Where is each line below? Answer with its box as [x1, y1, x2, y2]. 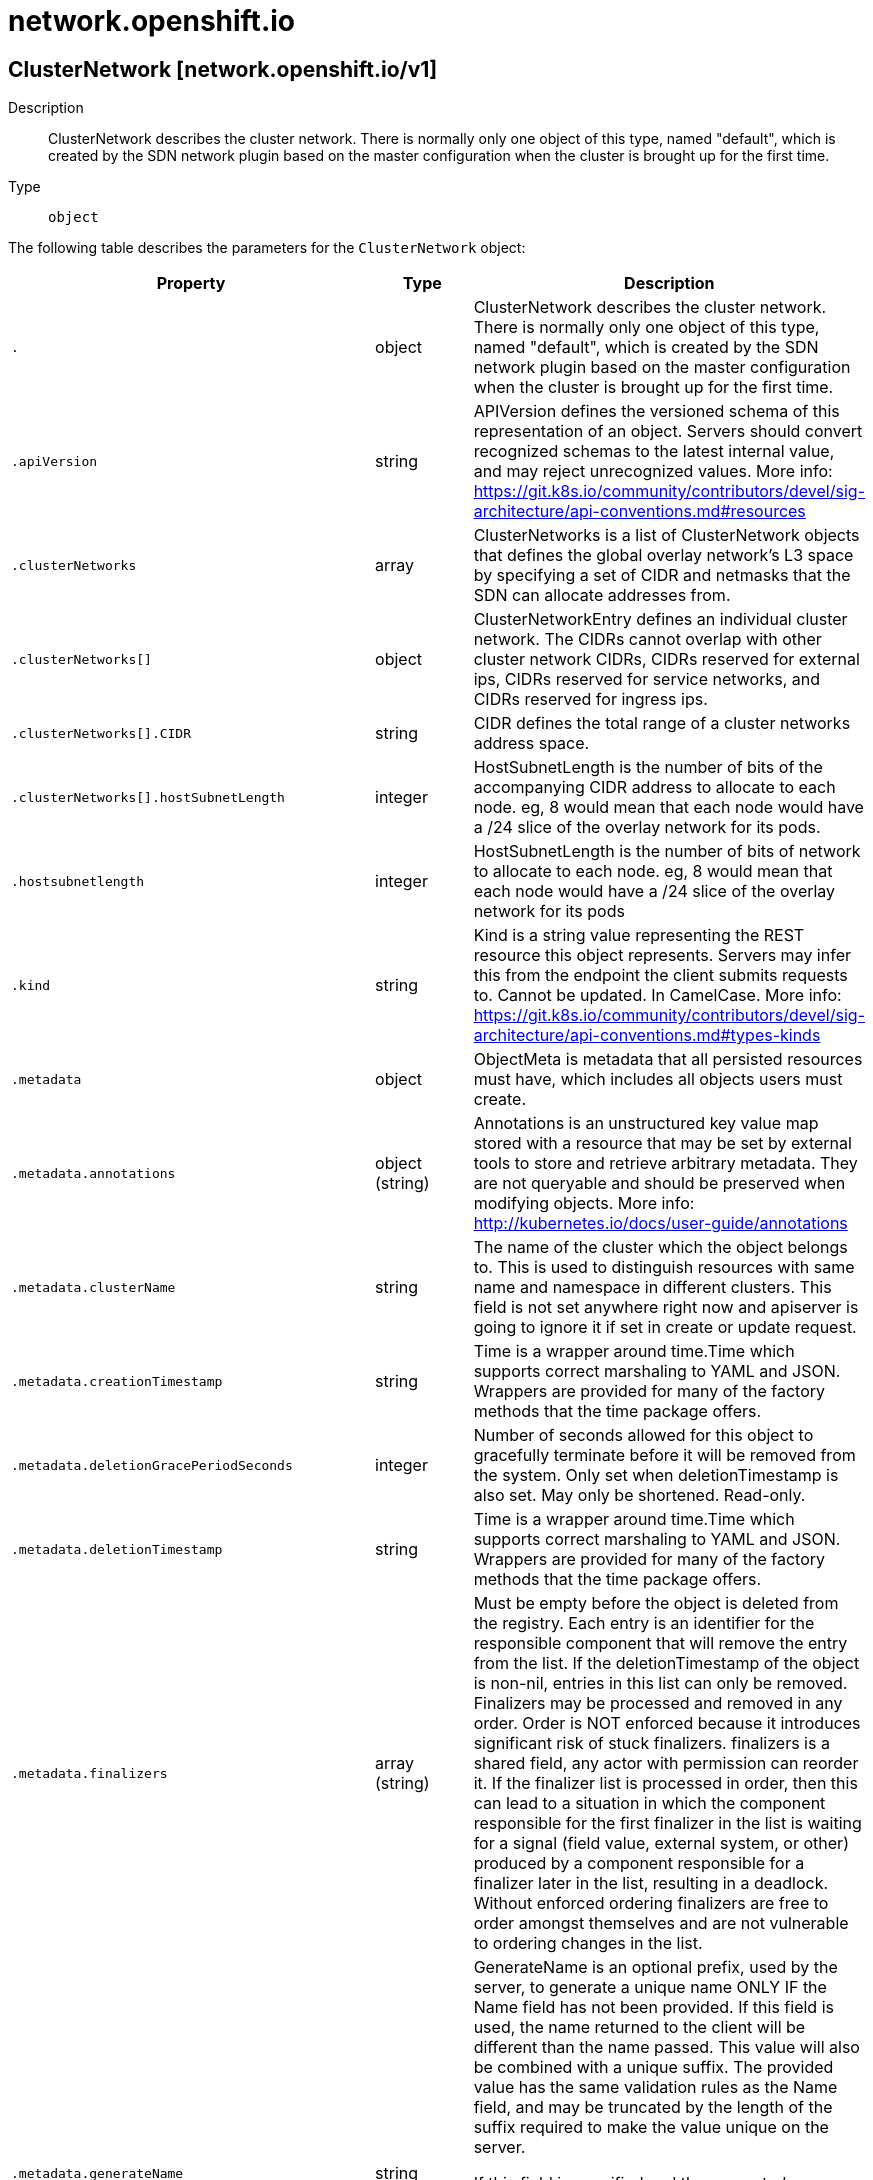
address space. [473, 733, 590, 754]
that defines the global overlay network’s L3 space [473, 545, 854, 566]
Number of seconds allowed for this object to [473, 1425, 814, 1446]
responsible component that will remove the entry [473, 1633, 848, 1654]
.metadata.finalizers [11, 1765, 168, 1781]
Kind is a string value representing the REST [473, 925, 805, 946]
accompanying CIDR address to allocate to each [473, 777, 836, 798]
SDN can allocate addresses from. [473, 585, 731, 606]
